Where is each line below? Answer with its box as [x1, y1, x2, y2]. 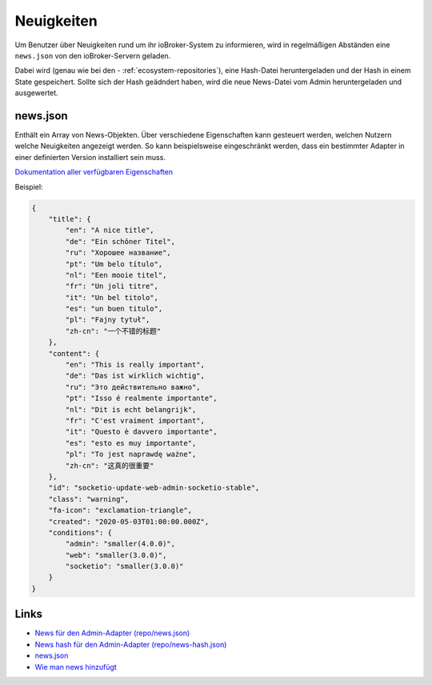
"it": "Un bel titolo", [65, 293, 159, 302]
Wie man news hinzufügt [34, 662, 118, 671]
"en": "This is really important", [65, 360, 206, 370]
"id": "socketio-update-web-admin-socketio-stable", [48, 483, 260, 492]
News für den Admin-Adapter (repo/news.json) [34, 628, 190, 638]
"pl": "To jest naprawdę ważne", [65, 450, 197, 459]
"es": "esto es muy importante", [65, 439, 197, 447]
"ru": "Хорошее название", [65, 248, 171, 258]
